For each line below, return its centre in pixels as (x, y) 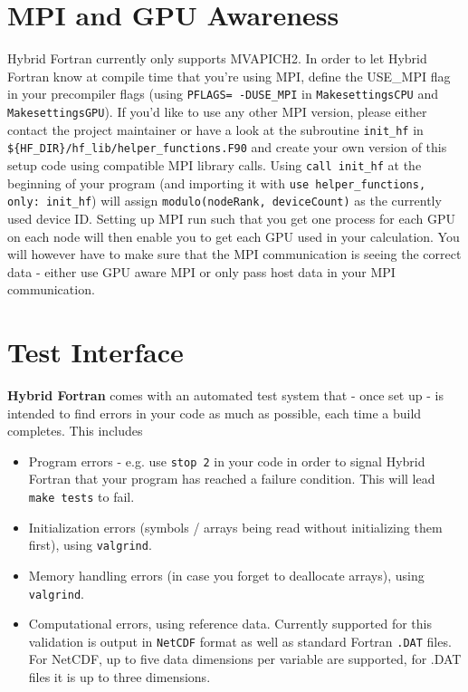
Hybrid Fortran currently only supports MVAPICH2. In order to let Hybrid (217, 58)
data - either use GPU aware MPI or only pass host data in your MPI (201, 271)
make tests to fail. (81, 497)
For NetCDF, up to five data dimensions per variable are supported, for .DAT (245, 659)
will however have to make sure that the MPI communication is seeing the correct (234, 254)
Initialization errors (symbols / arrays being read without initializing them (235, 527)
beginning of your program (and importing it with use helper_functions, (217, 183)
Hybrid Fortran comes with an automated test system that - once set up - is (225, 395)
